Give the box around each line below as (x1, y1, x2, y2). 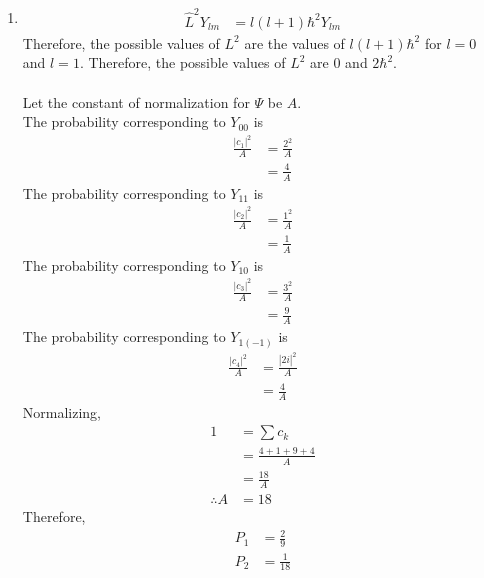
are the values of (244, 32, 345, 53)
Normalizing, (22, 401, 102, 422)
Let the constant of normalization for (22, 91, 250, 112)
